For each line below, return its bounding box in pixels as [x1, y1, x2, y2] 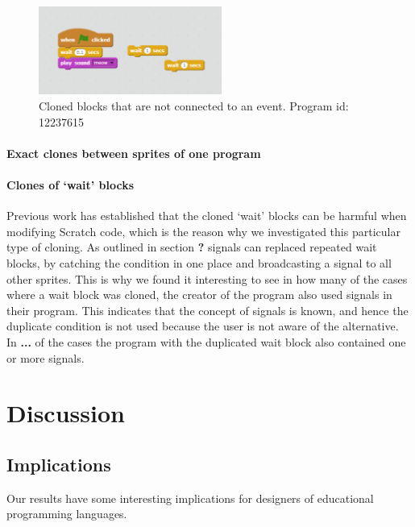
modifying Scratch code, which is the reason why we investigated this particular [6, 222, 400, 239]
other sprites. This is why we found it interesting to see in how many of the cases [6, 270, 408, 287]
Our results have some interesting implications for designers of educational [6, 489, 374, 506]
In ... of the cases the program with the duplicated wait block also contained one [6, 333, 406, 350]
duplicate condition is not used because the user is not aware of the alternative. [6, 317, 399, 334]
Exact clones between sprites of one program [6, 144, 261, 161]
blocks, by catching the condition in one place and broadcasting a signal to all [6, 254, 392, 271]
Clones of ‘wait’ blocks [6, 176, 135, 193]
